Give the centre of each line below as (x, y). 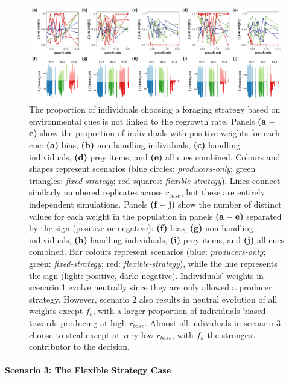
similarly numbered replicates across (96, 192)
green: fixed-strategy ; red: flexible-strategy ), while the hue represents (153, 263)
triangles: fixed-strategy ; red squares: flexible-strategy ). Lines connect (155, 180)
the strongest (231, 334)
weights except (56, 311)
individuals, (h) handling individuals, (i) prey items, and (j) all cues (157, 239)
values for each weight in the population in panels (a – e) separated (155, 216)
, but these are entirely (223, 192)
